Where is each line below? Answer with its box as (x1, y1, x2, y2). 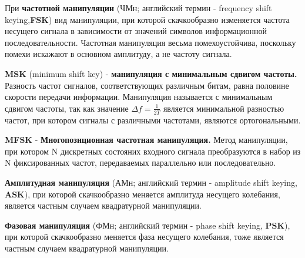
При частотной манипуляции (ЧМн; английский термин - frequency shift (5, 2, 272, 14)
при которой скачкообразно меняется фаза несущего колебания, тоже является (5, 230, 284, 243)
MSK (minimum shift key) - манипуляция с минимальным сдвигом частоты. (5, 67, 297, 79)
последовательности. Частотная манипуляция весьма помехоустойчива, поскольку (5, 36, 296, 48)
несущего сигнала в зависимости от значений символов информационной (5, 25, 267, 37)
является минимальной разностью (163, 102, 284, 114)
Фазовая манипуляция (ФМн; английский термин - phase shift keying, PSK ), (5, 219, 290, 231)
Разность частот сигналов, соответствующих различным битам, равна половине (5, 79, 289, 91)
